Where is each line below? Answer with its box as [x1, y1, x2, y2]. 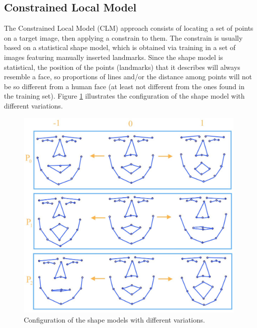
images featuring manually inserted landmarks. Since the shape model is [4, 52, 223, 62]
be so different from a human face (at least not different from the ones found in [4, 81, 245, 91]
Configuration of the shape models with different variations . [24, 314, 205, 325]
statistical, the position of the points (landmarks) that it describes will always [4, 61, 241, 72]
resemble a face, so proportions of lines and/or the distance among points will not [4, 71, 252, 82]
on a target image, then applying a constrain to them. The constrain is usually [4, 32, 243, 43]
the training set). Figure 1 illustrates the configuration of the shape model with [4, 91, 245, 101]
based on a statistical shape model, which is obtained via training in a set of [4, 42, 236, 53]
